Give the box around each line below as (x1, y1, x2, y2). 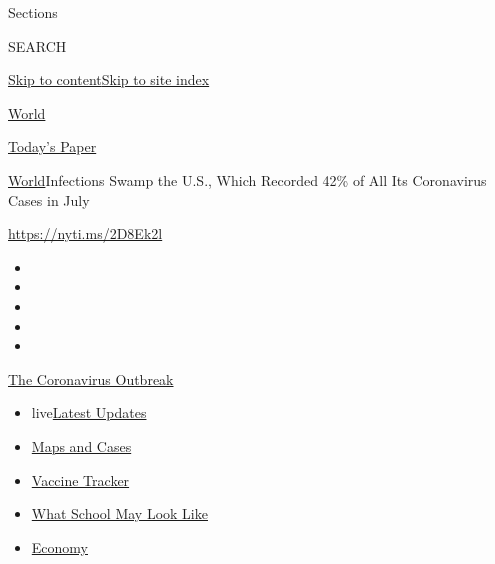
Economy (31, 536, 88, 557)
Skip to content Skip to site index (8, 69, 210, 90)
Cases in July (8, 189, 90, 210)
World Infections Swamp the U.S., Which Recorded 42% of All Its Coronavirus (8, 169, 487, 190)
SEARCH (8, 35, 67, 56)
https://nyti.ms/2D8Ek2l (8, 223, 163, 244)
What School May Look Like (31, 503, 208, 524)
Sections (8, 2, 58, 22)
